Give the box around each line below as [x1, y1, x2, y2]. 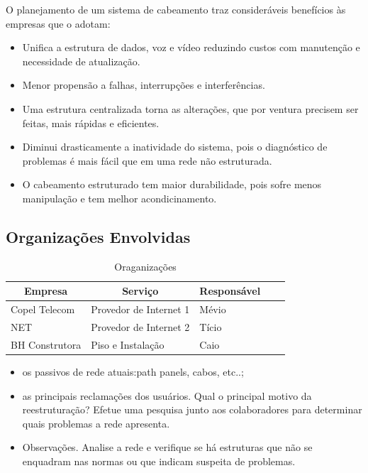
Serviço [122, 283, 159, 298]
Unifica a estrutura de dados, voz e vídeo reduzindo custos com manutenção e [22, 40, 360, 55]
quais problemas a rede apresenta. [22, 415, 170, 430]
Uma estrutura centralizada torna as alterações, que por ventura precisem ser [22, 101, 359, 116]
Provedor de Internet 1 [91, 302, 190, 317]
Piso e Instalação [91, 337, 165, 352]
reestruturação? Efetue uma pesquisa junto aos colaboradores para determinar [22, 402, 362, 417]
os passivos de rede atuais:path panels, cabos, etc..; [22, 364, 244, 379]
